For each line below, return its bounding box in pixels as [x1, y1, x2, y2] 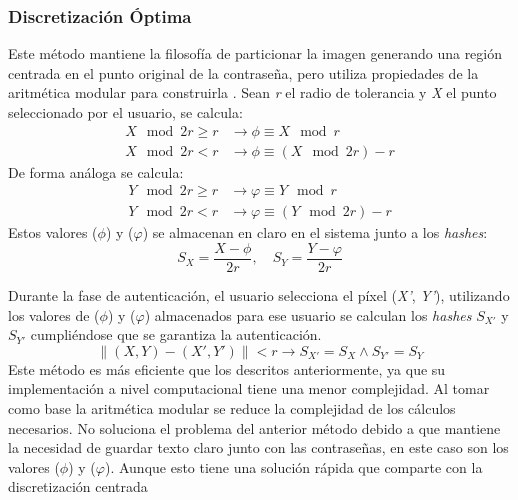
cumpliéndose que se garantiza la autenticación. [30, 324, 322, 345]
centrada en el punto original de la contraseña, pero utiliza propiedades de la [8, 62, 479, 83]
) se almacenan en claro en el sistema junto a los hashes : [142, 222, 488, 243]
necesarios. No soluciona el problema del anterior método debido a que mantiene [8, 417, 501, 438]
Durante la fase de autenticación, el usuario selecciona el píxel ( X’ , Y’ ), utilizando [8, 284, 510, 305]
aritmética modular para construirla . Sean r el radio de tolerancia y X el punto [8, 82, 497, 103]
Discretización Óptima [8, 3, 192, 28]
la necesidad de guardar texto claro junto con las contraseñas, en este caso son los [8, 437, 509, 458]
